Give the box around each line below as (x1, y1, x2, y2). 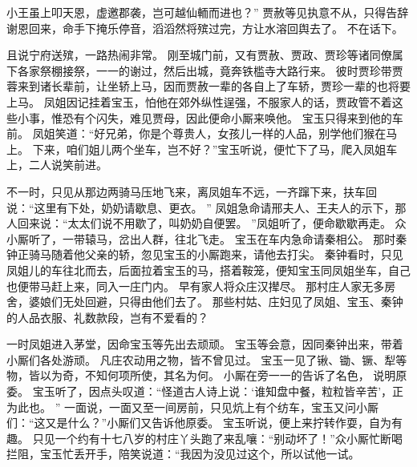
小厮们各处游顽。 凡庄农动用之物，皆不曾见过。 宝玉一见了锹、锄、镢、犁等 (6, 351, 407, 368)
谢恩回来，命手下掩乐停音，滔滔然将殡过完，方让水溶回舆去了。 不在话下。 (6, 19, 403, 36)
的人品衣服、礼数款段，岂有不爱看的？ (6, 308, 208, 325)
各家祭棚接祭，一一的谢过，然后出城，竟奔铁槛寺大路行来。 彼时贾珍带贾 (17, 62, 403, 79)
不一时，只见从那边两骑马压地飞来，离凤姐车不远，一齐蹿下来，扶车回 (6, 183, 377, 199)
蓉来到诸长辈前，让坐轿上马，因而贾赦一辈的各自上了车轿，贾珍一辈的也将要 (6, 78, 411, 95)
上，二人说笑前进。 (6, 156, 107, 173)
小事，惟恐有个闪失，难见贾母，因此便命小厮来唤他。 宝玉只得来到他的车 (17, 109, 403, 126)
